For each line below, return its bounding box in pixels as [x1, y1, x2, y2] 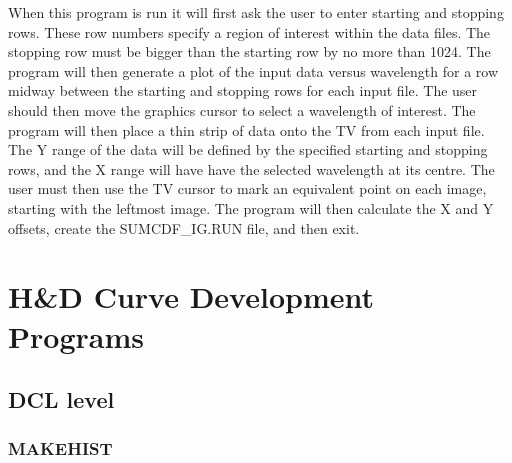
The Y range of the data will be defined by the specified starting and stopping [8, 139, 488, 160]
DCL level [8, 384, 115, 415]
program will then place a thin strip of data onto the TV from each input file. [8, 119, 485, 140]
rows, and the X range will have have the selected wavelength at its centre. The [8, 158, 495, 179]
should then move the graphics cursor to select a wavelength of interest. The [8, 99, 476, 120]
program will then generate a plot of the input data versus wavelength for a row [8, 60, 498, 81]
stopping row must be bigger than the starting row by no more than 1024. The [8, 41, 491, 62]
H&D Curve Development [8, 276, 374, 317]
